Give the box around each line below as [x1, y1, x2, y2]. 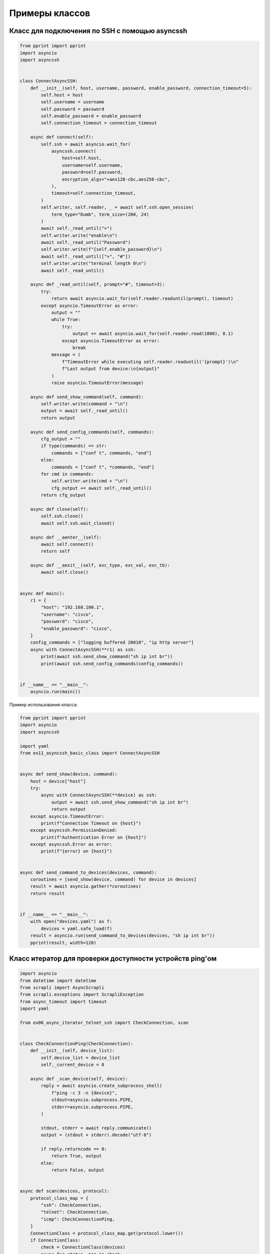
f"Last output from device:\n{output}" [61, 366, 160, 372]
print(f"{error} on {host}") [40, 848, 112, 854]
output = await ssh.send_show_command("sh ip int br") [51, 799, 189, 805]
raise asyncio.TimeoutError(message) [51, 380, 144, 386]
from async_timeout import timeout [19, 999, 107, 1004]
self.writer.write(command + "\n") [40, 401, 128, 407]
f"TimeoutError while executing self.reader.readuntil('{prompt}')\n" [61, 359, 239, 365]
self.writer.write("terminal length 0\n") [40, 261, 147, 266]
